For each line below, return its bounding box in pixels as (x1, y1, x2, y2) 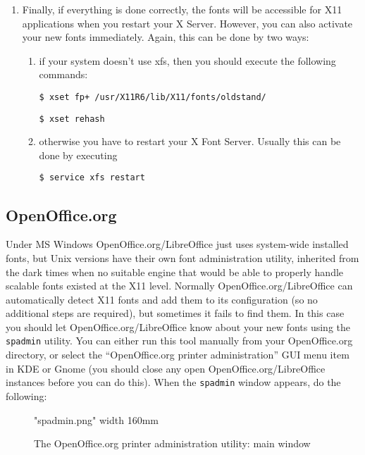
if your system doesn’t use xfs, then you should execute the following (39, 53, 336, 68)
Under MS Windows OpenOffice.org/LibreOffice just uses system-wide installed (6, 237, 349, 251)
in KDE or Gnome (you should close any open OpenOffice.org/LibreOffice (6, 361, 326, 375)
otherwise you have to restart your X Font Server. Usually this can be (39, 134, 341, 149)
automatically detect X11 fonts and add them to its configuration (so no (6, 292, 318, 306)
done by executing (39, 147, 118, 162)
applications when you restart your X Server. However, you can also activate (22, 15, 353, 30)
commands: (39, 67, 88, 82)
